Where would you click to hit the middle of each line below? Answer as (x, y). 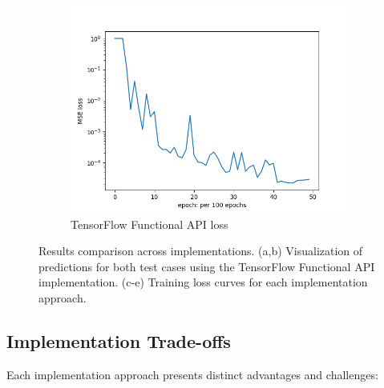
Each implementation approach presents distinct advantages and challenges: (192, 374)
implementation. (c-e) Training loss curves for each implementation (203, 282)
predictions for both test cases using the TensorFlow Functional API (207, 266)
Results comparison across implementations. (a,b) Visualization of (201, 251)
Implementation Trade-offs (119, 340)
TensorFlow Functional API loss (150, 224)
